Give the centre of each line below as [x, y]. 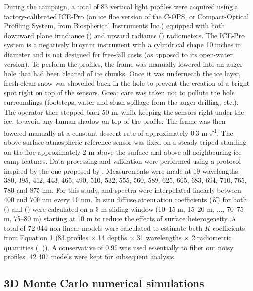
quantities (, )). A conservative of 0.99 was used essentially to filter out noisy [119, 247]
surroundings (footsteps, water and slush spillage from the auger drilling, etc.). [121, 102]
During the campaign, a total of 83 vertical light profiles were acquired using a [121, 6]
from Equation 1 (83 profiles [46, 237]
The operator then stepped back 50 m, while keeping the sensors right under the [124, 111]
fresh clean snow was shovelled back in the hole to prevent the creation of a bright [127, 83]
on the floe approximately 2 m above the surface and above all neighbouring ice [123, 151]
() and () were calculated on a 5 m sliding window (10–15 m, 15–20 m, [109, 209]
